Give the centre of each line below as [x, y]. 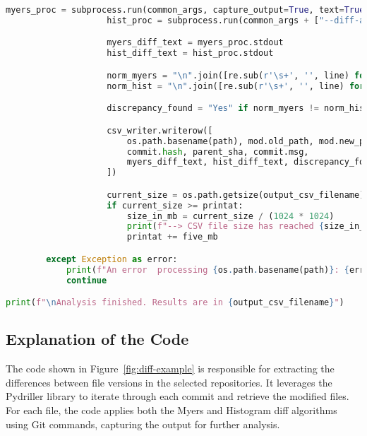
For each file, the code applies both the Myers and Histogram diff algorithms [172, 410]
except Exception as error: [112, 259]
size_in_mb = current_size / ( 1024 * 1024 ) [230, 216]
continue [86, 280]
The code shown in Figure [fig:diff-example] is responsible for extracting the [170, 369]
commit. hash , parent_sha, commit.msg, [218, 152]
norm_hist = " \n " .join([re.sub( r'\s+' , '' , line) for [236, 86]
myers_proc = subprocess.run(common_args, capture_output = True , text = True [185, 10]
